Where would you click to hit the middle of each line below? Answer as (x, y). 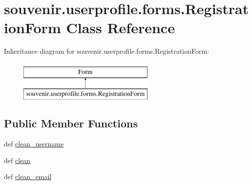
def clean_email (28, 176)
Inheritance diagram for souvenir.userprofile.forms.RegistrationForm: (106, 51)
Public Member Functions (71, 123)
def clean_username (34, 144)
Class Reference (120, 28)
